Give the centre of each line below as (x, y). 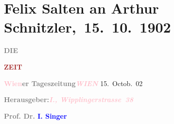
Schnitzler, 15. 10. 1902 (87, 27)
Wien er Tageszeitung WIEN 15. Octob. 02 (73, 83)
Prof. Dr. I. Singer (35, 115)
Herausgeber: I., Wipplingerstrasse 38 (69, 99)
